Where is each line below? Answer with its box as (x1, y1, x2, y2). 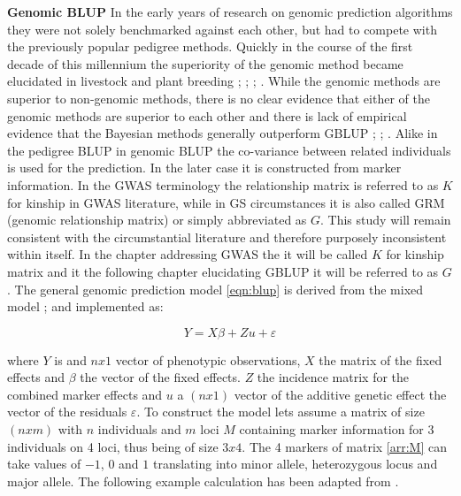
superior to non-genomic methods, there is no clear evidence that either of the (7, 88, 430, 107)
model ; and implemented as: (7, 297, 164, 316)
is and (54, 350, 87, 369)
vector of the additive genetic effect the (234, 385, 447, 403)
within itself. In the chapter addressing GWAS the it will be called (7, 245, 368, 263)
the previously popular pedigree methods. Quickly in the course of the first (7, 37, 413, 56)
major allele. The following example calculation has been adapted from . (7, 471, 399, 490)
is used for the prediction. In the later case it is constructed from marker (7, 158, 402, 177)
